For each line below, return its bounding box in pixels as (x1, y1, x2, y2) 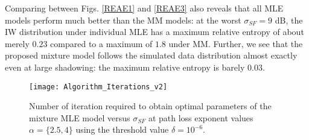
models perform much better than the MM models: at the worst (5, 13, 241, 26)
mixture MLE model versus (29, 111, 130, 124)
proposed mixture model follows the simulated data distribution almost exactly (5, 49, 298, 62)
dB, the (275, 13, 303, 26)
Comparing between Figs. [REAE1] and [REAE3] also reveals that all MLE (5, 2, 284, 14)
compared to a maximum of (50, 37, 153, 49)
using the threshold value (75, 123, 169, 136)
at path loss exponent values (148, 111, 253, 124)
